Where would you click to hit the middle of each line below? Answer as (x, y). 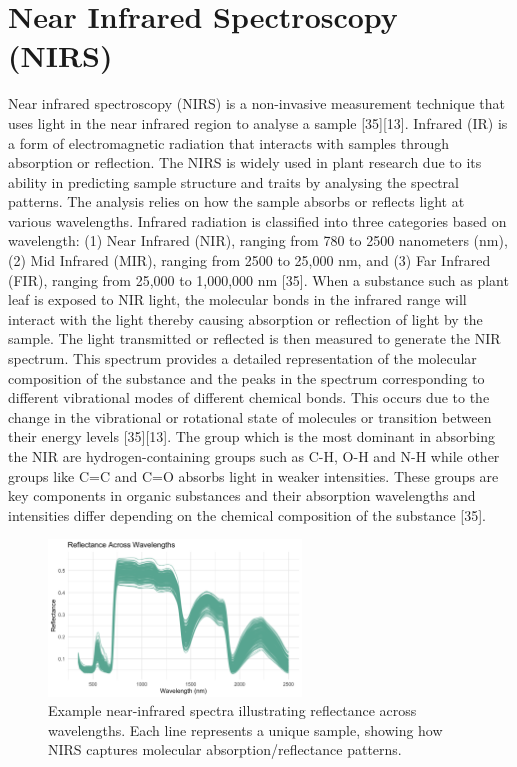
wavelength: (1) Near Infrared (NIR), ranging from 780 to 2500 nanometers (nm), (258, 240)
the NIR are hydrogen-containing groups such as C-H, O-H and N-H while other (254, 456)
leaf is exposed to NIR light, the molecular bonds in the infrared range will (237, 299)
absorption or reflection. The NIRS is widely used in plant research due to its (245, 162)
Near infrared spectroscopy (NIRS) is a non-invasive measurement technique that (256, 103)
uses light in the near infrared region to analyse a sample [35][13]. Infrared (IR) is (258, 122)
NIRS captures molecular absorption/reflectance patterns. (225, 749)
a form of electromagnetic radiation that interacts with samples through (229, 142)
